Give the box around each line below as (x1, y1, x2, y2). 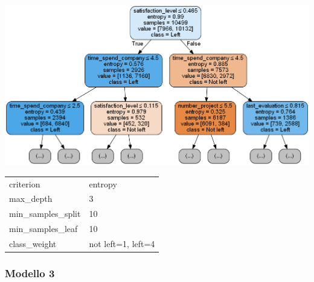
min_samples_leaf (9, 222, 78, 235)
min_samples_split (9, 207, 81, 220)
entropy (89, 177, 117, 190)
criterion (9, 177, 40, 190)
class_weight (9, 237, 57, 249)
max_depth (9, 192, 53, 205)
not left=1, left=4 (89, 237, 155, 249)
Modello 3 (5, 265, 55, 280)
